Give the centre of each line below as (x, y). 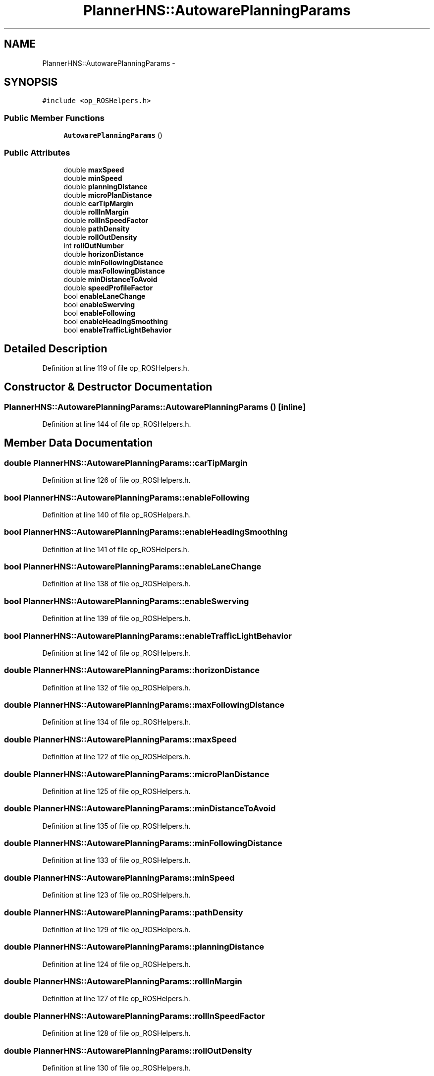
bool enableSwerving (99, 304)
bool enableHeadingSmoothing (116, 321)
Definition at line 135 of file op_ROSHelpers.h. (116, 826)
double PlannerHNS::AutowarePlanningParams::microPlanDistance (137, 774)
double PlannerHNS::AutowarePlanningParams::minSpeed (119, 878)
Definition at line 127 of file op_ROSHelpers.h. (116, 999)
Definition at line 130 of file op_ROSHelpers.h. (116, 1068)
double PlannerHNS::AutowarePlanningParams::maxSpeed (120, 739)
